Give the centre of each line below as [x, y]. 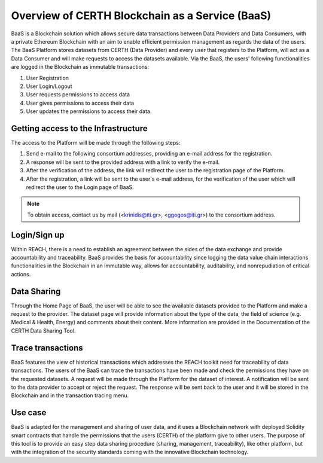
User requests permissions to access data [78, 95]
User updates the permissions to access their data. [89, 111]
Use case [29, 413]
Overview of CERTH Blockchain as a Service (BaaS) [141, 16]
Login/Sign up [38, 235]
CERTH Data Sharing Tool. [43, 331]
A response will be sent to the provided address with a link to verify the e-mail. [123, 162]
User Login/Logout [49, 86]
